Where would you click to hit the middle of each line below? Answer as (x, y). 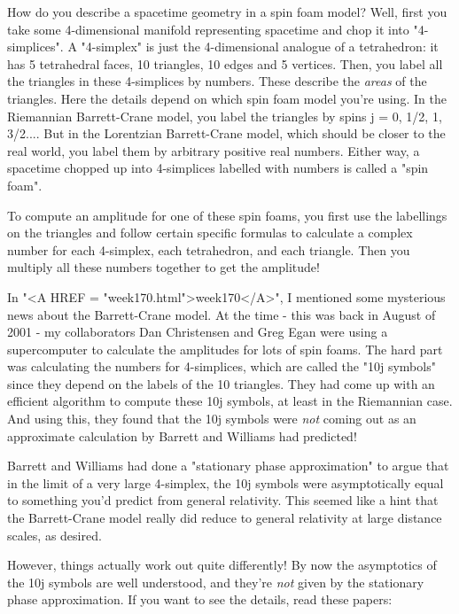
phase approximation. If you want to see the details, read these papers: (200, 599)
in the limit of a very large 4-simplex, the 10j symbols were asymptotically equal (226, 482)
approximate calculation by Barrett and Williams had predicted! (182, 435)
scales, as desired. (54, 535)
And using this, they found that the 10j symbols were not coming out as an (212, 419)
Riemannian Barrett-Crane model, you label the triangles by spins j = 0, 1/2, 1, (225, 116)
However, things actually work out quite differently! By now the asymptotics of (222, 565)
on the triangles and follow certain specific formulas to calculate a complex (210, 233)
